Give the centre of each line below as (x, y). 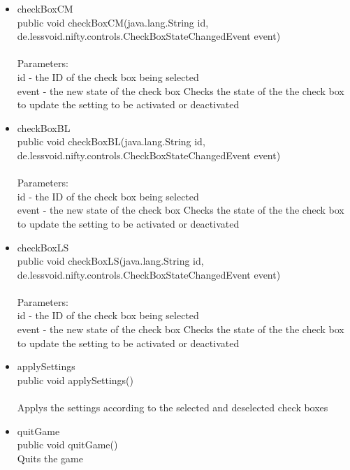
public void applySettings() (75, 380)
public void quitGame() (67, 445)
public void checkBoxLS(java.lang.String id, (110, 261)
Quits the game (50, 458)
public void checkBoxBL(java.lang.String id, (111, 141)
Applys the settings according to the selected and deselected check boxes (173, 407)
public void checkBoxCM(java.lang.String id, (113, 22)
